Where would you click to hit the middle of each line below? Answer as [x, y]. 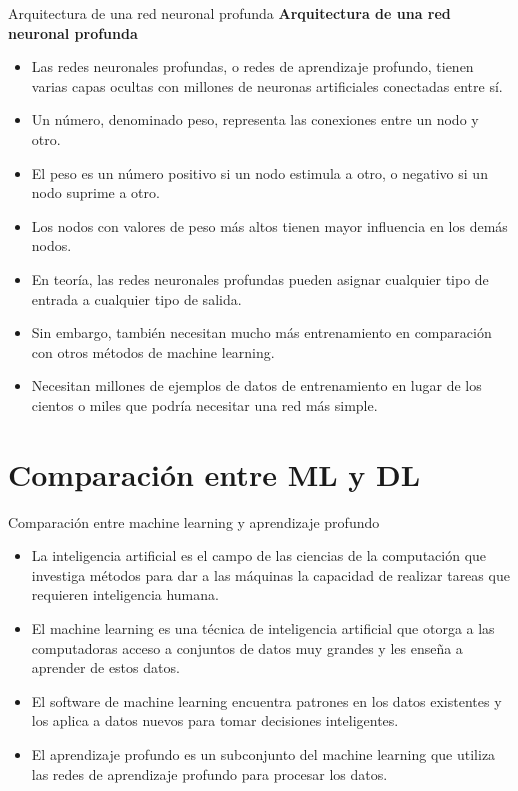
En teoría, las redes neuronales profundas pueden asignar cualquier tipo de [260, 278]
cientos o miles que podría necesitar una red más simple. [204, 404]
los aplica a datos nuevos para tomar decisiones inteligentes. [215, 720]
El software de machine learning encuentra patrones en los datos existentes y [266, 700]
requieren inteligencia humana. [125, 594]
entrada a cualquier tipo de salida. [136, 298]
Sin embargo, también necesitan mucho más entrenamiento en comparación [261, 332]
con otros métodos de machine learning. [153, 351]
